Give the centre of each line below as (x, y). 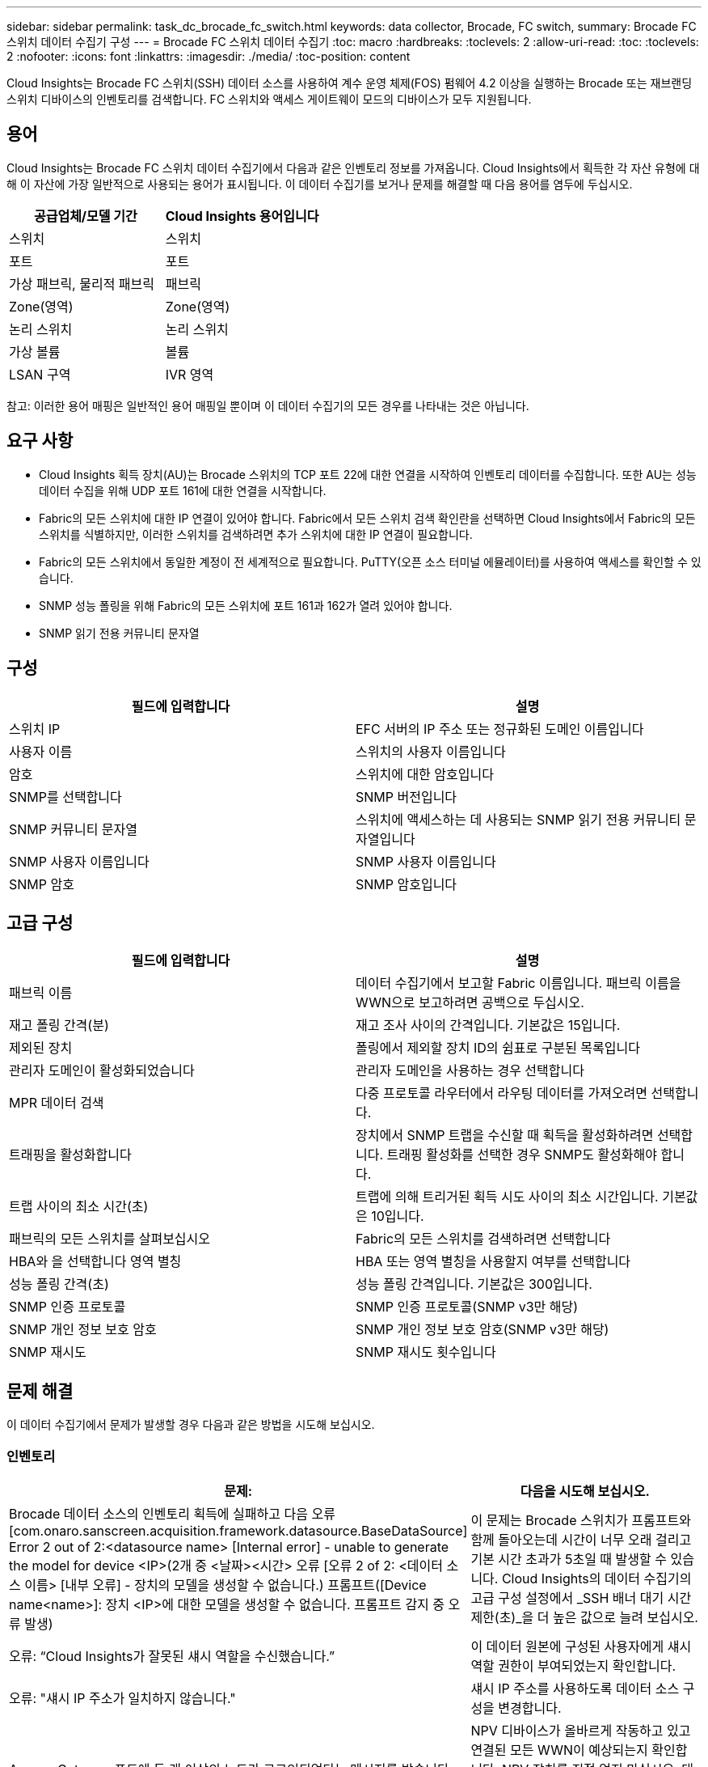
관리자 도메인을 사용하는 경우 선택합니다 (470, 1071)
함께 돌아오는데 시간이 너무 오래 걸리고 (581, 1539)
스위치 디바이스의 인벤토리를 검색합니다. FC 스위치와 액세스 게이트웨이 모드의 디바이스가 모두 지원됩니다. (269, 99)
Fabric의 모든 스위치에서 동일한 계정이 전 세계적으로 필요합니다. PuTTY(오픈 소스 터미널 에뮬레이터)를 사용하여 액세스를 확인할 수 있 (370, 561)
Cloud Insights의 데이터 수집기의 (596, 1578)
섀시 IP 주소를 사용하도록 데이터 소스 (575, 1688)
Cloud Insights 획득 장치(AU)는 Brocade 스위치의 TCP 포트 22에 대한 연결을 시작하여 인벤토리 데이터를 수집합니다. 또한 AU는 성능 (368, 474)
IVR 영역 (190, 374)
